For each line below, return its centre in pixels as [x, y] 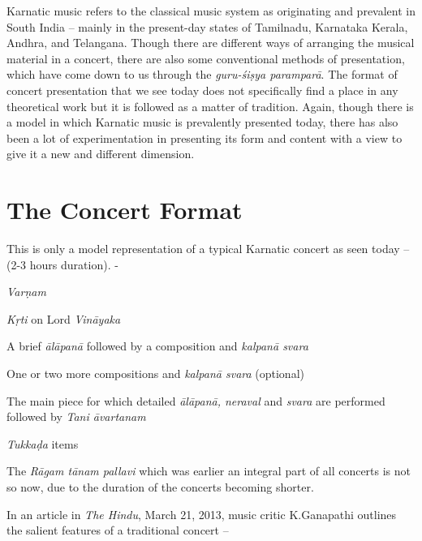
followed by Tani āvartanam [76, 416]
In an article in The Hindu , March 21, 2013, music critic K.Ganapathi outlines [202, 514]
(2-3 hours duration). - [62, 264]
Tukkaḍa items [43, 443]
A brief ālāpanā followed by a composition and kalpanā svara [157, 346]
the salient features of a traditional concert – [118, 530]
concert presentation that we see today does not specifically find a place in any [202, 90]
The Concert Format [125, 210]
